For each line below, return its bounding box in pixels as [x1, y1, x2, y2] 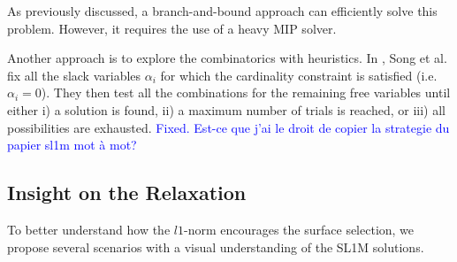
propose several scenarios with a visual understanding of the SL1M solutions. [7, 237, 424, 256]
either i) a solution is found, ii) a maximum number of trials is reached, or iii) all [7, 100, 446, 119]
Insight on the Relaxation [7, 179, 247, 206]
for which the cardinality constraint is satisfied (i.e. [160, 65, 438, 84]
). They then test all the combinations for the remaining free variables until [41, 83, 451, 102]
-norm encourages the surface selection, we [183, 220, 415, 238]
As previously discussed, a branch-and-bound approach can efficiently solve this [7, 2, 438, 19]
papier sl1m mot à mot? [7, 135, 137, 154]
